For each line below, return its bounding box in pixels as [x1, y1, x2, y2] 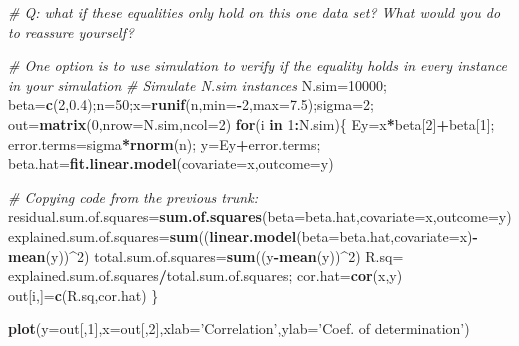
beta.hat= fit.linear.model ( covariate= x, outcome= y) [8, 153, 334, 174]
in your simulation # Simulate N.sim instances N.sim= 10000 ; [8, 74, 387, 95]
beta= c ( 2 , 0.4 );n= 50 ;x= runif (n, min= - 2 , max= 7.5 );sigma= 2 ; [8, 94, 374, 115]
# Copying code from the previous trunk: [8, 186, 258, 207]
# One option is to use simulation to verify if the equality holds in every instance [8, 55, 507, 76]
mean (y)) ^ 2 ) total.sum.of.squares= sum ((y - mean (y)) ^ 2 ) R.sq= [8, 245, 404, 266]
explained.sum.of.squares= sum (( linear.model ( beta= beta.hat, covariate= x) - [8, 225, 478, 246]
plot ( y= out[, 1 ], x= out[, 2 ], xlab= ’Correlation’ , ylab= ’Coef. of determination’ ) [8, 318, 470, 339]
